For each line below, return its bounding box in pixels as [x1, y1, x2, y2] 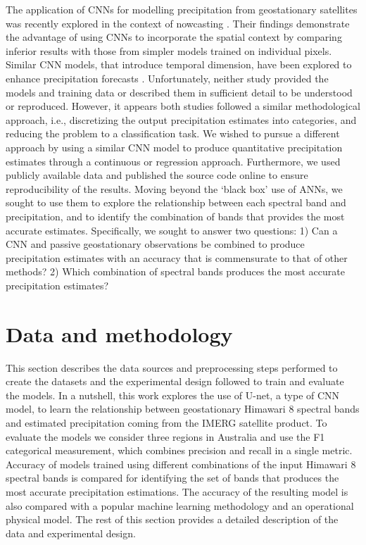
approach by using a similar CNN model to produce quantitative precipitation [6, 139, 343, 154]
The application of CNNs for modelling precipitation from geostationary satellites [6, 2, 358, 16]
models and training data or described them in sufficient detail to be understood [6, 84, 353, 99]
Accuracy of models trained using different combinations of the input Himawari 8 [6, 456, 356, 471]
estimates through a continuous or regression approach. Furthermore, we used [6, 154, 341, 168]
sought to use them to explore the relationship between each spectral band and [6, 195, 346, 210]
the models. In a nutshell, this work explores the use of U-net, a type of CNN [6, 387, 340, 402]
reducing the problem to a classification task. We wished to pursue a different [6, 126, 340, 141]
